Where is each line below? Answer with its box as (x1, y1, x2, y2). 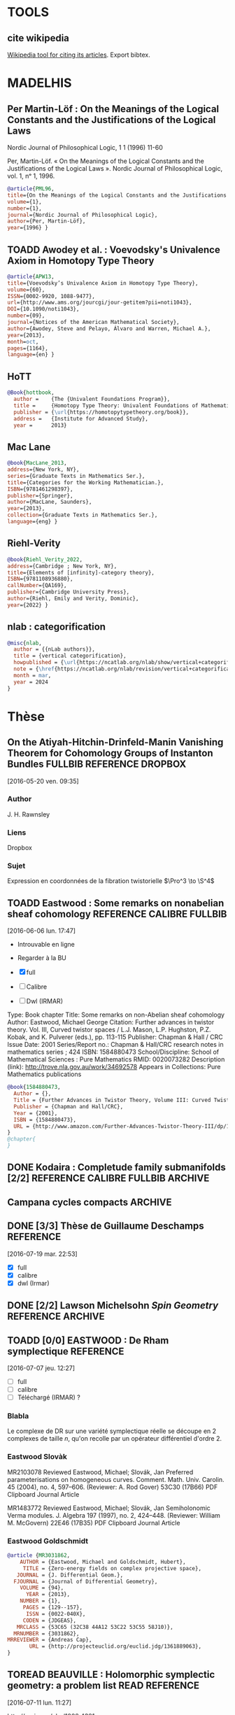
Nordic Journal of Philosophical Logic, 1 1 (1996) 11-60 (7, 143, 163, 151)
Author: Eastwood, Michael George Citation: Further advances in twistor (7, 1018, 215, 1026)
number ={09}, (7, 312, 45, 319)
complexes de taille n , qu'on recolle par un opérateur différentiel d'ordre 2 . (7, 1434, 222, 1443)
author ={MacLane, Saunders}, (7, 498, 92, 506)
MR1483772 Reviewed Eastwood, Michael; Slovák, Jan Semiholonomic (7, 1504, 211, 1512)
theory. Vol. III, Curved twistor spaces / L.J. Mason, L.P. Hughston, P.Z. (7, 1026, 211, 1034)
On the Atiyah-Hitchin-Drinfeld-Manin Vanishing (7, 736, 224, 749)
